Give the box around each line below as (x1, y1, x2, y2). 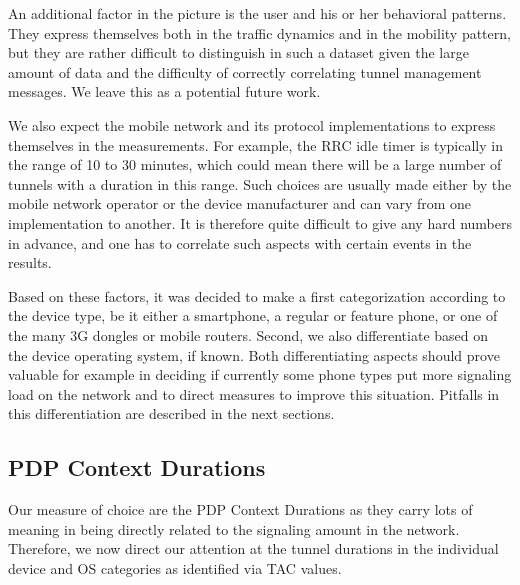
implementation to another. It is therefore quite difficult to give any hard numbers (8, 212, 512, 233)
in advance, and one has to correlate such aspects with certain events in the (8, 232, 472, 253)
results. (8, 252, 52, 273)
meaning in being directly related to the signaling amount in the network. (8, 518, 460, 539)
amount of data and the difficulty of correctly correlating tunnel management (8, 61, 482, 82)
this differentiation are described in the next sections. (8, 403, 335, 424)
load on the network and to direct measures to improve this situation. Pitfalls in (8, 383, 500, 404)
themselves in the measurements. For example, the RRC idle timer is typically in (8, 134, 503, 155)
